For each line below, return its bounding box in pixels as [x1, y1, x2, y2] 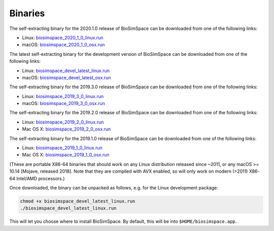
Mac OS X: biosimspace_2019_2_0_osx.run [22, 126, 111, 132]
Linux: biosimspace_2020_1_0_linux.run [22, 35, 104, 41]
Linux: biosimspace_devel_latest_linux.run [22, 68, 110, 74]
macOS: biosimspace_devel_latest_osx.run [22, 74, 111, 81]
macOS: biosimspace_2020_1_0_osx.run [22, 42, 105, 48]
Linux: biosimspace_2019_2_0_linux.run [22, 119, 104, 125]
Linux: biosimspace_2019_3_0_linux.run [22, 93, 104, 99]
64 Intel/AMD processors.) [9, 175, 65, 181]
